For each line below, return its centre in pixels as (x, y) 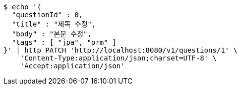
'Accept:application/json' (72, 66)
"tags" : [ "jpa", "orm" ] (64, 42)
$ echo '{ (22, 7)
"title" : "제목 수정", (54, 24)
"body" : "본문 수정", (52, 34)
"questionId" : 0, (47, 15)
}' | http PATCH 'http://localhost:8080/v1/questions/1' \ (121, 50)
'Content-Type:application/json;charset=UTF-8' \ (118, 58)
